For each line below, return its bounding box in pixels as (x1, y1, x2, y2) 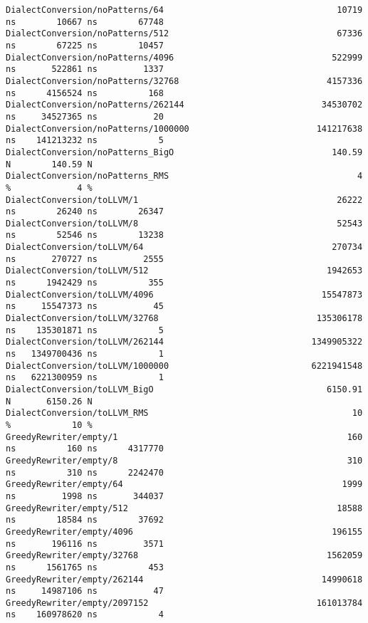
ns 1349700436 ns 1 (6, 349, 164, 360)
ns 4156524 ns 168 (6, 88, 164, 98)
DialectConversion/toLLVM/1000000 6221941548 (6, 360, 363, 371)
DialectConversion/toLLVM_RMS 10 (6, 408, 363, 419)
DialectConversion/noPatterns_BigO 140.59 (6, 147, 363, 157)
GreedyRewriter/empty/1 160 (6, 431, 363, 442)
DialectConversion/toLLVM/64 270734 (6, 242, 363, 253)
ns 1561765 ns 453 (6, 562, 164, 572)
